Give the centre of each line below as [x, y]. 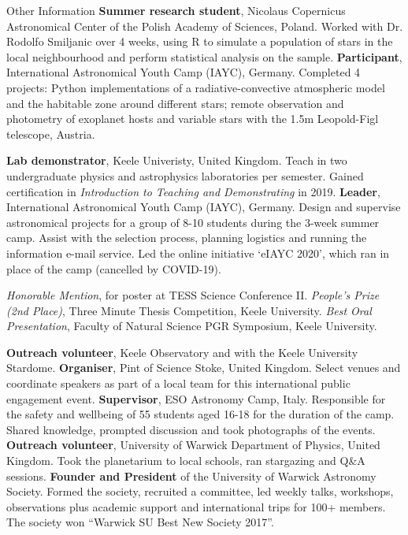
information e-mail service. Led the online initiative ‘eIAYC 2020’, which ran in [198, 253]
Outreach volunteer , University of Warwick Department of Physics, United [193, 445]
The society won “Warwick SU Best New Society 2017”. [140, 522]
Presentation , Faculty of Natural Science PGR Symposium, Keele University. [192, 326]
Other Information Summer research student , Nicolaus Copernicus [176, 10]
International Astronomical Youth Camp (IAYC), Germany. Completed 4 [184, 72]
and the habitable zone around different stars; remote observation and [175, 103]
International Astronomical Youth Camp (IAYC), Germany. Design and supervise [204, 207]
